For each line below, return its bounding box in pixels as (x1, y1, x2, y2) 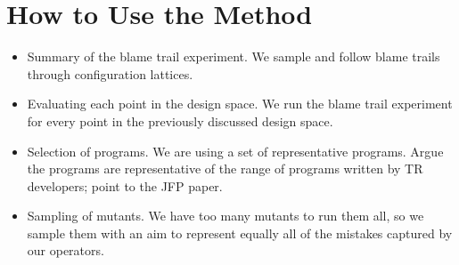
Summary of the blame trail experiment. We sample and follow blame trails (27, 47, 440, 66)
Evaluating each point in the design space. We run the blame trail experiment (27, 94, 453, 113)
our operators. (27, 241, 104, 260)
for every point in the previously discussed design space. (27, 111, 333, 130)
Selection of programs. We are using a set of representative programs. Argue (27, 141, 444, 160)
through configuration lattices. (27, 64, 193, 83)
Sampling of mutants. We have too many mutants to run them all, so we (27, 206, 424, 225)
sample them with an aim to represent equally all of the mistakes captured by (27, 223, 453, 242)
